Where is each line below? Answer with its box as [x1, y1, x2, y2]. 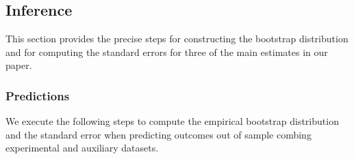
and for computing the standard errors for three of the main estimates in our [5, 44, 328, 59]
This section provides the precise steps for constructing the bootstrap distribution [5, 31, 349, 46]
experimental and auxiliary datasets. [5, 141, 159, 155]
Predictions [5, 87, 70, 104]
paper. [5, 58, 32, 72]
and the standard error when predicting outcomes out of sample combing [5, 127, 312, 141]
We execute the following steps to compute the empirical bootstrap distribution [5, 114, 339, 128]
